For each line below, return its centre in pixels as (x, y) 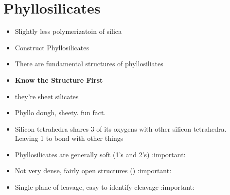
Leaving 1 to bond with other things (69, 138)
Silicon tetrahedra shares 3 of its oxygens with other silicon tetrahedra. (121, 128)
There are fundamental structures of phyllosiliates (89, 64)
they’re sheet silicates (47, 96)
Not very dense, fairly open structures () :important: (93, 171)
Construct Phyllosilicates (52, 47)
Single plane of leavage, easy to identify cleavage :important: (105, 187)
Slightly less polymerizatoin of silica (68, 31)
